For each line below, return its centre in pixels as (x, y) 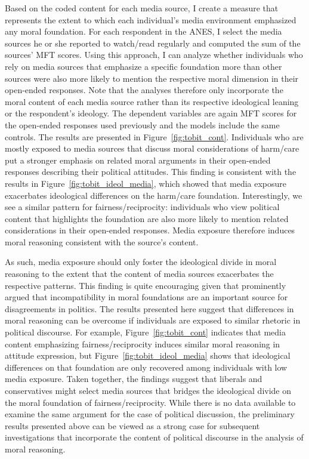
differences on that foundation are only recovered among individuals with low (146, 367)
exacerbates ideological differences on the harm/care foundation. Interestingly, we (154, 195)
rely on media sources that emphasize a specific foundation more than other (143, 66)
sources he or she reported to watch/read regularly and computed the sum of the (153, 43)
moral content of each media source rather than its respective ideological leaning (152, 101)
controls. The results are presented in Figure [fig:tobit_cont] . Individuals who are (154, 136)
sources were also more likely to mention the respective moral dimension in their (152, 78)
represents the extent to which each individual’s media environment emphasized (151, 19)
